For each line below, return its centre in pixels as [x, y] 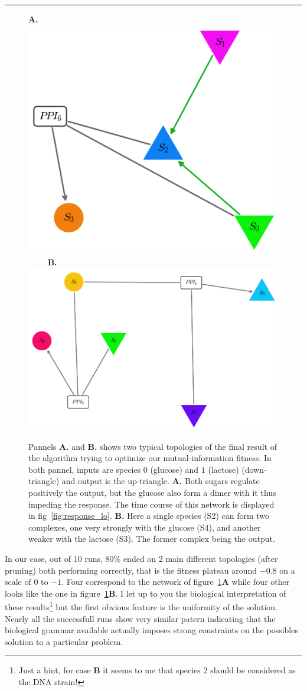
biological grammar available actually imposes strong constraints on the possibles [151, 630]
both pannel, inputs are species [85, 469]
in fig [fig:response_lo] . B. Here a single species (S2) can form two [149, 516]
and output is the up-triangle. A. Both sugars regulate [161, 481]
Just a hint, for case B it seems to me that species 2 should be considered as [157, 670]
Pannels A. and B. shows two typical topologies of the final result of [153, 446]
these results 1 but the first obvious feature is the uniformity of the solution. [141, 606]
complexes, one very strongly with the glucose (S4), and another [145, 527]
